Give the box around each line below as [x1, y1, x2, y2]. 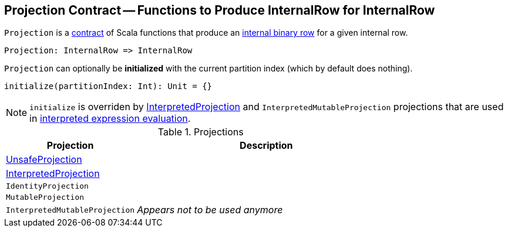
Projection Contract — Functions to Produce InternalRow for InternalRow [4, 3, 435, 18]
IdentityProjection [6, 182, 89, 191]
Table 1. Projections [157, 126, 244, 138]
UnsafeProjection [6, 153, 82, 166]
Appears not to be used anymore [137, 204, 283, 216]
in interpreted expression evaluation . [29, 112, 191, 125]
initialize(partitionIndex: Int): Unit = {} [4, 81, 213, 91]
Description [240, 139, 293, 152]
